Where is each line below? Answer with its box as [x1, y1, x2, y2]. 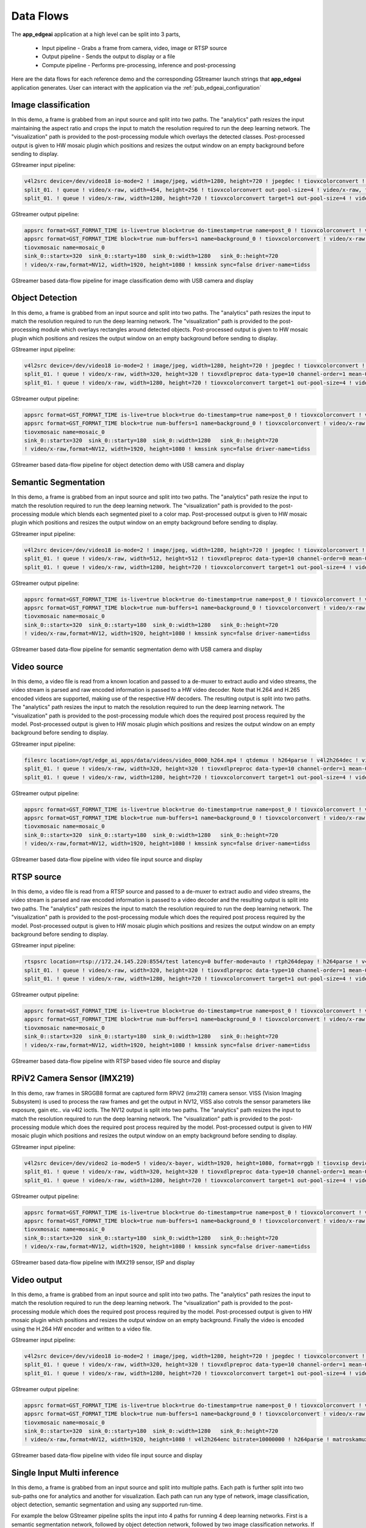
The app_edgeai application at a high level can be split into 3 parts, [11, 31, 181, 38]
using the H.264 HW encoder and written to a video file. [11, 1325, 152, 1332]
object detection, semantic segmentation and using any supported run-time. [11, 1500, 203, 1508]
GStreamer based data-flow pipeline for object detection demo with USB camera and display [11, 461, 245, 469]
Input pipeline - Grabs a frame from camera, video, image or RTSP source [41, 44, 228, 51]
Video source [11, 661, 63, 672]
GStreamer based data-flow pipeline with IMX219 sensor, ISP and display [11, 1259, 195, 1266]
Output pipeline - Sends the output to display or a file [41, 53, 176, 61]
